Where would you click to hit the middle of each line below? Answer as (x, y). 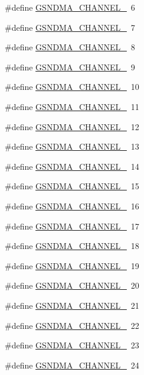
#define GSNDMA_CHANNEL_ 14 (72, 166)
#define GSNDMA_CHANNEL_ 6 (70, 7)
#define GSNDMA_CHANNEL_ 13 (72, 146)
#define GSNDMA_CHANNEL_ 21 (72, 305)
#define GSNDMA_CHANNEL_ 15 (72, 186)
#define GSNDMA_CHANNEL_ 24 (72, 365)
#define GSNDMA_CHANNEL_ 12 (72, 126)
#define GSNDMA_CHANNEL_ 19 (72, 265)
